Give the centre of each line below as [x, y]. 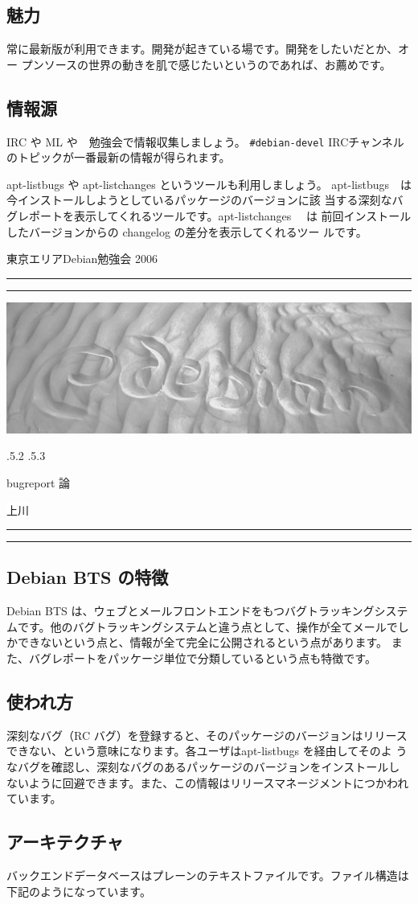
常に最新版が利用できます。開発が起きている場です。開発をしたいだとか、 [202, 49]
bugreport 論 [39, 482]
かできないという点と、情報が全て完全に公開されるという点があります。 [197, 642]
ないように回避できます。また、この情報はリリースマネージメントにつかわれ [208, 782]
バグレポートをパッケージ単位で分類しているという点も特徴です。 [202, 658]
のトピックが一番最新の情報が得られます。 [119, 157]
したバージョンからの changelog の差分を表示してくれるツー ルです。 [187, 231]
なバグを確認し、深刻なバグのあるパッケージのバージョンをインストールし [203, 767]
